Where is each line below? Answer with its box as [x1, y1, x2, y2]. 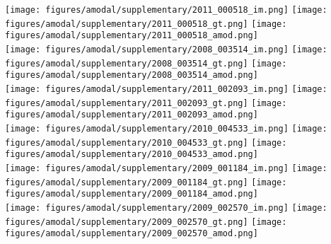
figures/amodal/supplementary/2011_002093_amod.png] [5, 110, 258, 120]
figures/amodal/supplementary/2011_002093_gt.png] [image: [5, 98, 287, 108]
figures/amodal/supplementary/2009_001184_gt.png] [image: [5, 177, 287, 187]
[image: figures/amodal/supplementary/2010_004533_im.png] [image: [5, 123, 327, 134]
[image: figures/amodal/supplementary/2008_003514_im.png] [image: [5, 44, 327, 54]
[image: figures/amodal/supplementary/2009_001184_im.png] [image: [5, 163, 327, 173]
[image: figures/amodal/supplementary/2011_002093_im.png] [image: [5, 83, 327, 94]
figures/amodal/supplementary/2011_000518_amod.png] [5, 30, 258, 41]
